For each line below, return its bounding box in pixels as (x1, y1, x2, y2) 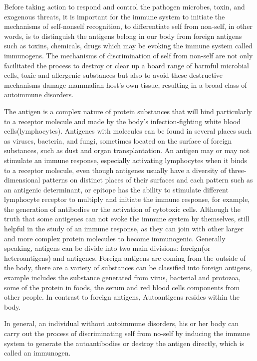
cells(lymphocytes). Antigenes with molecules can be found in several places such (4, 126, 252, 136)
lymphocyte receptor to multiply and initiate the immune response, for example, (4, 194, 250, 204)
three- (228, 165, 247, 175)
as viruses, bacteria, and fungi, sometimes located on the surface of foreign (4, 135, 232, 146)
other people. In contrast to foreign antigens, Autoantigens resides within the (4, 292, 240, 302)
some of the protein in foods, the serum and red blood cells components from (4, 282, 240, 292)
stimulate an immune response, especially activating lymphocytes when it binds (4, 155, 247, 165)
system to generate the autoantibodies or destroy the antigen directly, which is (4, 338, 245, 348)
